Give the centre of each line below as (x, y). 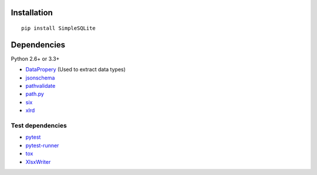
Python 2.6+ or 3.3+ (35, 59)
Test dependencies (39, 126)
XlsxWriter (38, 162)
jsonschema (40, 78)
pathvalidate (41, 86)
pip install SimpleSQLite (59, 28)
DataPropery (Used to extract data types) (76, 70)
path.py (35, 94)
